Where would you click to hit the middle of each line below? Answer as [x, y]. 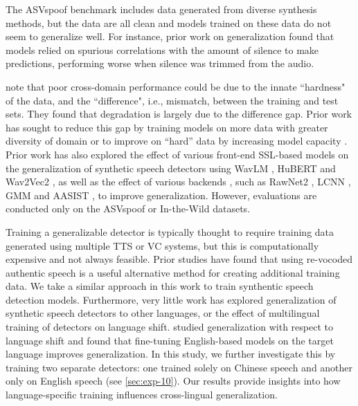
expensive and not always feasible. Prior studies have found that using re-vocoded [179, 259]
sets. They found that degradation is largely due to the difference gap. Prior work [179, 114]
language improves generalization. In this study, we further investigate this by [171, 354]
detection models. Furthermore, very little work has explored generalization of [171, 299]
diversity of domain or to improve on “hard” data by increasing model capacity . [177, 141]
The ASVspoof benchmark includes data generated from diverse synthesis [161, 9]
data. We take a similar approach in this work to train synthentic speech [160, 286]
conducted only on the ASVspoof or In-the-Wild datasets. [128, 209]
